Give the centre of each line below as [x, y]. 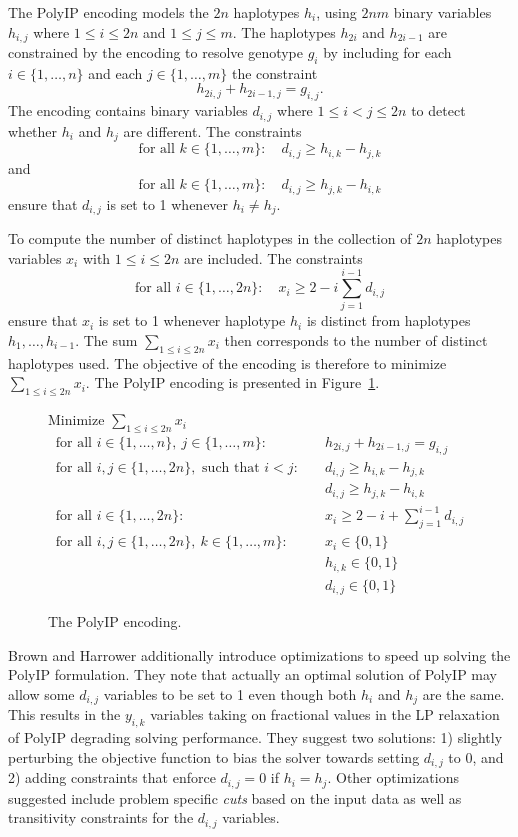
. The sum [106, 340]
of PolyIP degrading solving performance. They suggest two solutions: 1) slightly [255, 737]
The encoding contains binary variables [128, 110]
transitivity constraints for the [101, 817]
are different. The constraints [212, 130]
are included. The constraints [273, 257]
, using [336, 12]
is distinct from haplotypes [388, 320]
